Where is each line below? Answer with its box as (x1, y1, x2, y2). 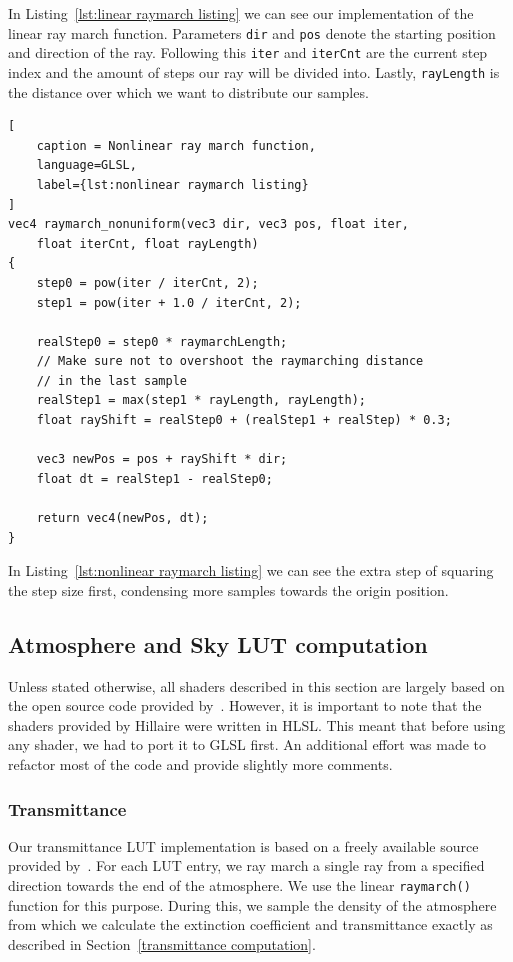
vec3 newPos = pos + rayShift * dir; (36, 452, 288, 467)
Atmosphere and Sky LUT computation (8, 628, 428, 659)
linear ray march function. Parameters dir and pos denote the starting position (8, 22, 496, 43)
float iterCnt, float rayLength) (36, 236, 259, 251)
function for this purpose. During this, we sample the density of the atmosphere (8, 894, 497, 915)
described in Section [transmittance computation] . (8, 933, 316, 954)
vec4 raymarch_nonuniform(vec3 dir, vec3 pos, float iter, (8, 217, 409, 232)
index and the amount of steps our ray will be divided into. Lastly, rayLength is (8, 61, 500, 82)
